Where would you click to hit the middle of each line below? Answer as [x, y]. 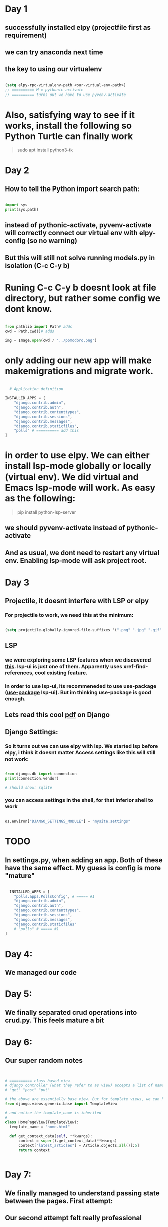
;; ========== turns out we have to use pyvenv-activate [66, 95]
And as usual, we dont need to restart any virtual [82, 553]
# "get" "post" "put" [28, 1090]
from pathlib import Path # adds [39, 326]
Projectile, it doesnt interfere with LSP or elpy [77, 601]
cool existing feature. [61, 673]
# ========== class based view [38, 1081]
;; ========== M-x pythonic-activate [44, 90]
